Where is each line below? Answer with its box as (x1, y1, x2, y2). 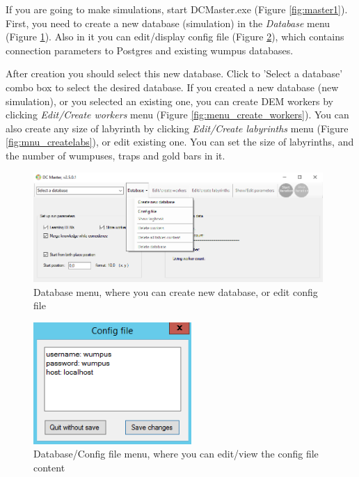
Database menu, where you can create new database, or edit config (33, 284, 318, 299)
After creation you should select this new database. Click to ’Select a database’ (6, 66, 343, 81)
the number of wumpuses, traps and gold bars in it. (6, 148, 225, 162)
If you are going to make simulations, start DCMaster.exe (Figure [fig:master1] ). (6, 2, 348, 16)
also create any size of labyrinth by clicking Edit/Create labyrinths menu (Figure (6, 120, 349, 135)
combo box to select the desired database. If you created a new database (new (6, 79, 339, 94)
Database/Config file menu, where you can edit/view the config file (33, 446, 319, 461)
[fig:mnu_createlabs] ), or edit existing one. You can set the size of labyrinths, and (6, 134, 354, 149)
